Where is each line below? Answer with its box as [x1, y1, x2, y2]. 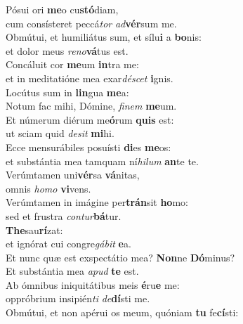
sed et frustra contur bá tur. [6, 208, 121, 223]
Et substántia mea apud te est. [6, 264, 139, 278]
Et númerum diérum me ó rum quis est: [6, 112, 174, 127]
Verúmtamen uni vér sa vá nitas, [6, 167, 140, 182]
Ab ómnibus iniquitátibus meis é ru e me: [6, 277, 180, 292]
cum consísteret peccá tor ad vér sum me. [6, 15, 177, 30]
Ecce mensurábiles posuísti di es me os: [6, 139, 171, 154]
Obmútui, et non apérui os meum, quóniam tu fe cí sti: [6, 305, 239, 320]
